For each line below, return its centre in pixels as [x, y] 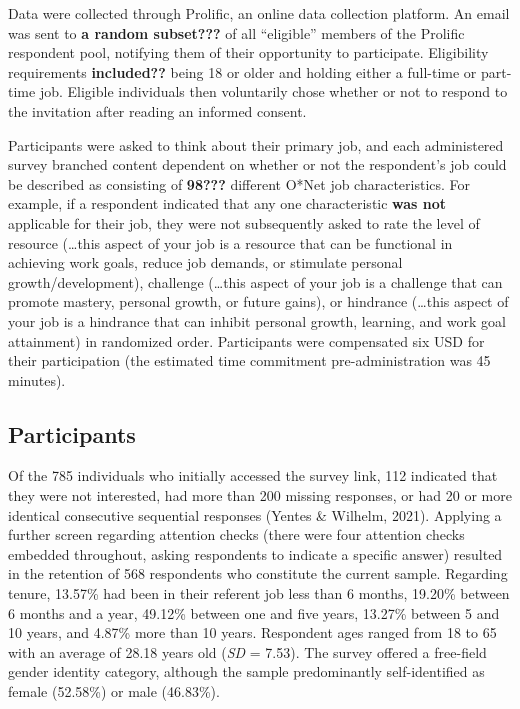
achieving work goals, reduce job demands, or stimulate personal [205, 262]
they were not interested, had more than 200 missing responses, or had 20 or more [260, 495]
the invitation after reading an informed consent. [157, 110]
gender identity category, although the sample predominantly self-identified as [246, 671]
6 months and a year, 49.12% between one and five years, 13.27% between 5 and [254, 612]
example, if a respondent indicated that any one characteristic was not [227, 203]
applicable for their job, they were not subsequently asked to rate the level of [244, 222]
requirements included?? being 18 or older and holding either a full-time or [242, 71]
